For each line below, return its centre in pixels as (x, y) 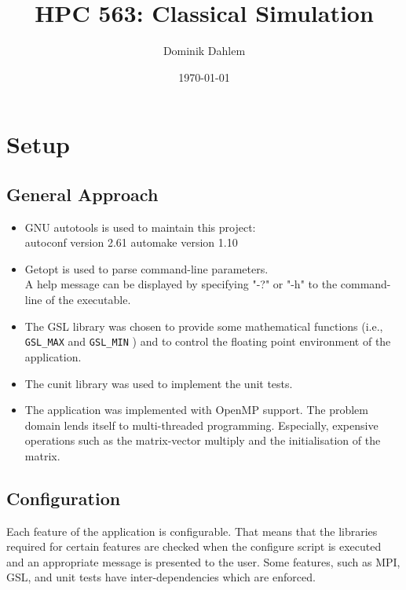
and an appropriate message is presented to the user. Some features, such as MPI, (203, 561)
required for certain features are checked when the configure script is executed (194, 546)
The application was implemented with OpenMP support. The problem (196, 410)
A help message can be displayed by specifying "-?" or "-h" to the (181, 284)
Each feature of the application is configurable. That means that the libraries (192, 531)
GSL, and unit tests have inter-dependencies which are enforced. (161, 577)
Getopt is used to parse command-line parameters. (146, 268)
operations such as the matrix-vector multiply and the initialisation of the (203, 440)
